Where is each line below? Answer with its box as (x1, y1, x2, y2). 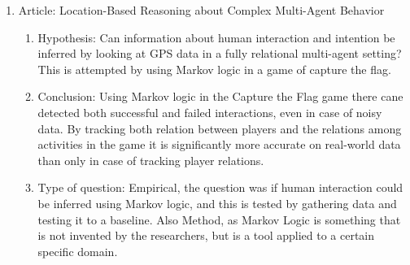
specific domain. (37, 242, 118, 259)
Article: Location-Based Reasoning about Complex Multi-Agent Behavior (18, 2, 385, 18)
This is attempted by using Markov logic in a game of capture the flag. (37, 60, 391, 77)
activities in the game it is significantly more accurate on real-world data (37, 136, 401, 153)
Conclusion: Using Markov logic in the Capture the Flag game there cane (37, 88, 403, 105)
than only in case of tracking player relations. (37, 151, 264, 168)
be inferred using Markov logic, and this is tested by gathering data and (37, 194, 397, 211)
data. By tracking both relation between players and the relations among (37, 119, 402, 137)
